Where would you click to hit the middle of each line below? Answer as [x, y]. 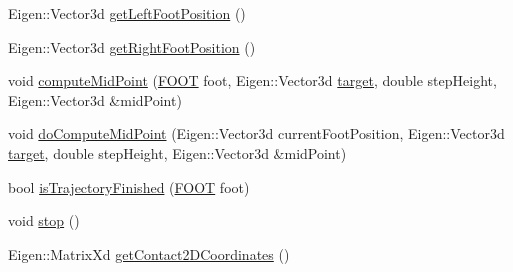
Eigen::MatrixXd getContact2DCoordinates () [149, 253]
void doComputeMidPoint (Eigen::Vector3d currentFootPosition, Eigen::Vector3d [256, 133]
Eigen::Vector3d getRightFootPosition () [132, 46]
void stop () [44, 220]
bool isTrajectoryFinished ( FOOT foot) [129, 186]
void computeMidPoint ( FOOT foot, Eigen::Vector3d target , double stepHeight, [252, 80]
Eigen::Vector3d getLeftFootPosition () [127, 13]
